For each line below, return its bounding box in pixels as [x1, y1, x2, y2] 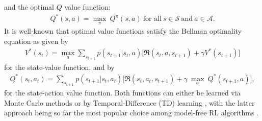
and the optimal [4, 2, 55, 12]
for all [143, 15, 162, 23]
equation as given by [4, 35, 68, 46]
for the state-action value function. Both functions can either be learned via [4, 87, 241, 98]
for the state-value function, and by [4, 61, 115, 72]
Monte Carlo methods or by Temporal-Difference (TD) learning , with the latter [4, 97, 255, 108]
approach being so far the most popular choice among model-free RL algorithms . [4, 107, 258, 118]
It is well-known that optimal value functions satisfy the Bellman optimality [4, 26, 242, 36]
